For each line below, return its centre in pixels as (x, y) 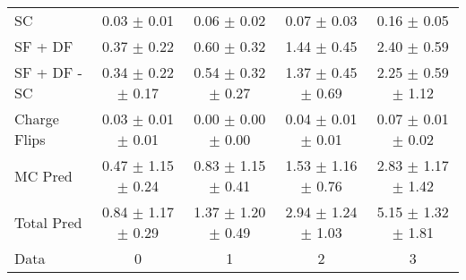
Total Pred (48, 222)
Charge (37, 119)
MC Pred (43, 175)
